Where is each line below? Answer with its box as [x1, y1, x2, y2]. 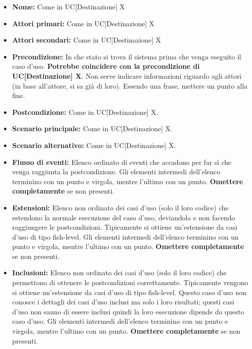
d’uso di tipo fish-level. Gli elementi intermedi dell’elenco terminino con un [12, 231, 239, 242]
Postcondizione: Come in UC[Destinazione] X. [12, 106, 158, 117]
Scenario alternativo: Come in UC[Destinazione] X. [12, 140, 176, 150]
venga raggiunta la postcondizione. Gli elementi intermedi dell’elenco [12, 166, 220, 177]
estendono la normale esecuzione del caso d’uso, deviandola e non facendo [12, 212, 235, 222]
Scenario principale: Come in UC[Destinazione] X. [12, 123, 173, 134]
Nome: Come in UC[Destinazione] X [12, 1, 125, 11]
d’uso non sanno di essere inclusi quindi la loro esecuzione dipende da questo [12, 306, 245, 316]
